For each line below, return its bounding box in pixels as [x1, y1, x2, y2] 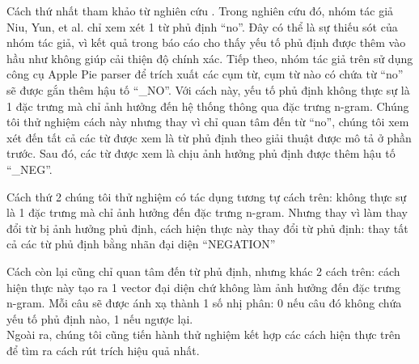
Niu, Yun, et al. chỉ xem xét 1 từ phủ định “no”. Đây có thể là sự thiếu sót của [6, 18, 398, 35]
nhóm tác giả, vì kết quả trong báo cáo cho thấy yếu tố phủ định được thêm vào [6, 34, 406, 51]
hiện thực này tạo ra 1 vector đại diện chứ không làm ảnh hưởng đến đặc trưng [6, 278, 401, 295]
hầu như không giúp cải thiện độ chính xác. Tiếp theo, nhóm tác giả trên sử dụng [6, 49, 413, 66]
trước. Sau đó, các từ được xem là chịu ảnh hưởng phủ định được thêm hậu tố [6, 145, 396, 162]
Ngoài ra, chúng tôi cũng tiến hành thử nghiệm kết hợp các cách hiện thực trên [6, 326, 400, 343]
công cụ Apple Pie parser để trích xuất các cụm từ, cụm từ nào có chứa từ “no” [6, 66, 404, 83]
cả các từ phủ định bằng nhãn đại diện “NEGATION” [6, 235, 276, 252]
